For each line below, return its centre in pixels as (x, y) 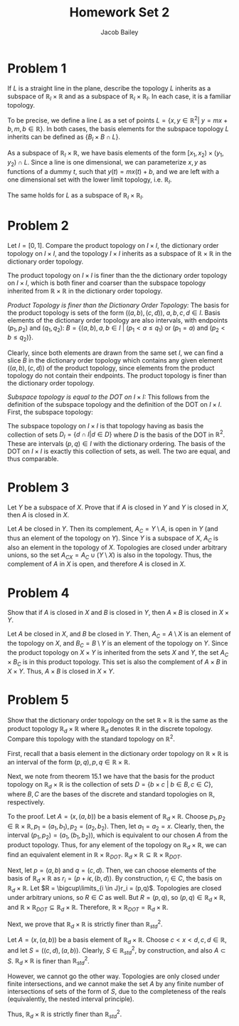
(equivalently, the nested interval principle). (71, 999)
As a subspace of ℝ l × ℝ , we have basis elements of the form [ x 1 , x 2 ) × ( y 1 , (116, 154)
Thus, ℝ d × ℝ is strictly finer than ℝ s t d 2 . (65, 1014)
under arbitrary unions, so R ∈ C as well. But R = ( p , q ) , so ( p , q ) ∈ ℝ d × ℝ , (117, 898)
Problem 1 (37, 68)
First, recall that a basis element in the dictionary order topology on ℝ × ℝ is (118, 753)
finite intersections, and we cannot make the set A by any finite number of (116, 984)
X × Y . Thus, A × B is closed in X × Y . (61, 671)
